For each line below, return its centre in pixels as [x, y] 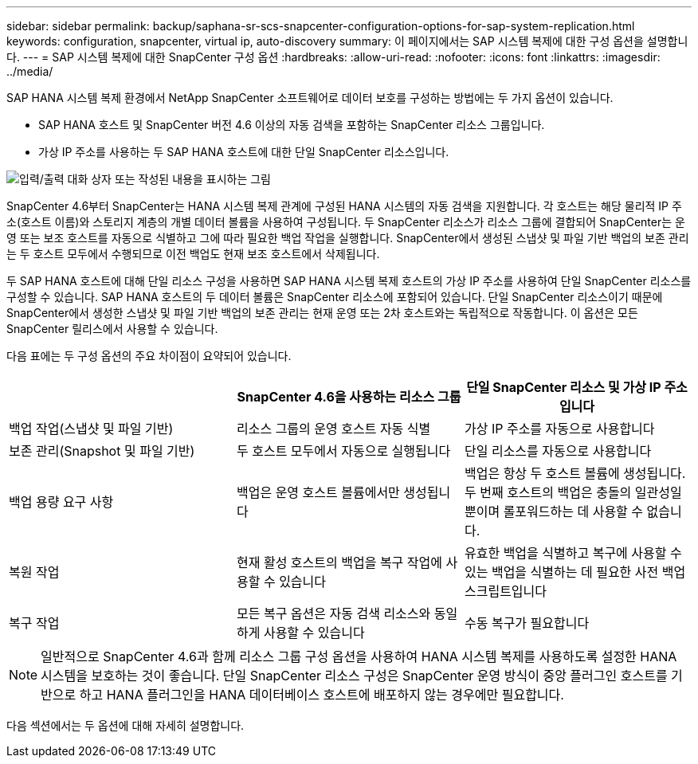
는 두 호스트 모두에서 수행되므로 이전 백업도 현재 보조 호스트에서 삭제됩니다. [193, 254]
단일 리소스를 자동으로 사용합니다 [558, 451]
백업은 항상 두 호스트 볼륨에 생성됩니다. [575, 473]
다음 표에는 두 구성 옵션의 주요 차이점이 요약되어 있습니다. [149, 356]
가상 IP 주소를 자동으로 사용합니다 [559, 429]
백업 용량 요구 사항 [61, 502]
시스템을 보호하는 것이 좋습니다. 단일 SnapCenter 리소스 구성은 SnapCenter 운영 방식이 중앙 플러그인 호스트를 [354, 676]
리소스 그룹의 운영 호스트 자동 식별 [333, 429]
